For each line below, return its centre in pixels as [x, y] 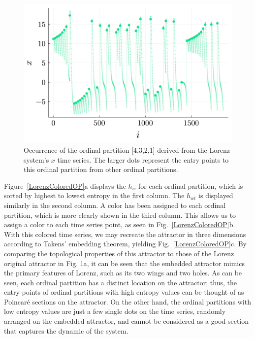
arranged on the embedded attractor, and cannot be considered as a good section [127, 321]
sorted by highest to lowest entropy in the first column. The [94, 195]
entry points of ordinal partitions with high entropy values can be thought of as [124, 292]
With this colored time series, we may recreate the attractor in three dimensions [125, 234]
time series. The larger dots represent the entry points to [143, 159]
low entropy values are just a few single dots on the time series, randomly [115, 311]
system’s [36, 159]
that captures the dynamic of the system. [66, 330]
